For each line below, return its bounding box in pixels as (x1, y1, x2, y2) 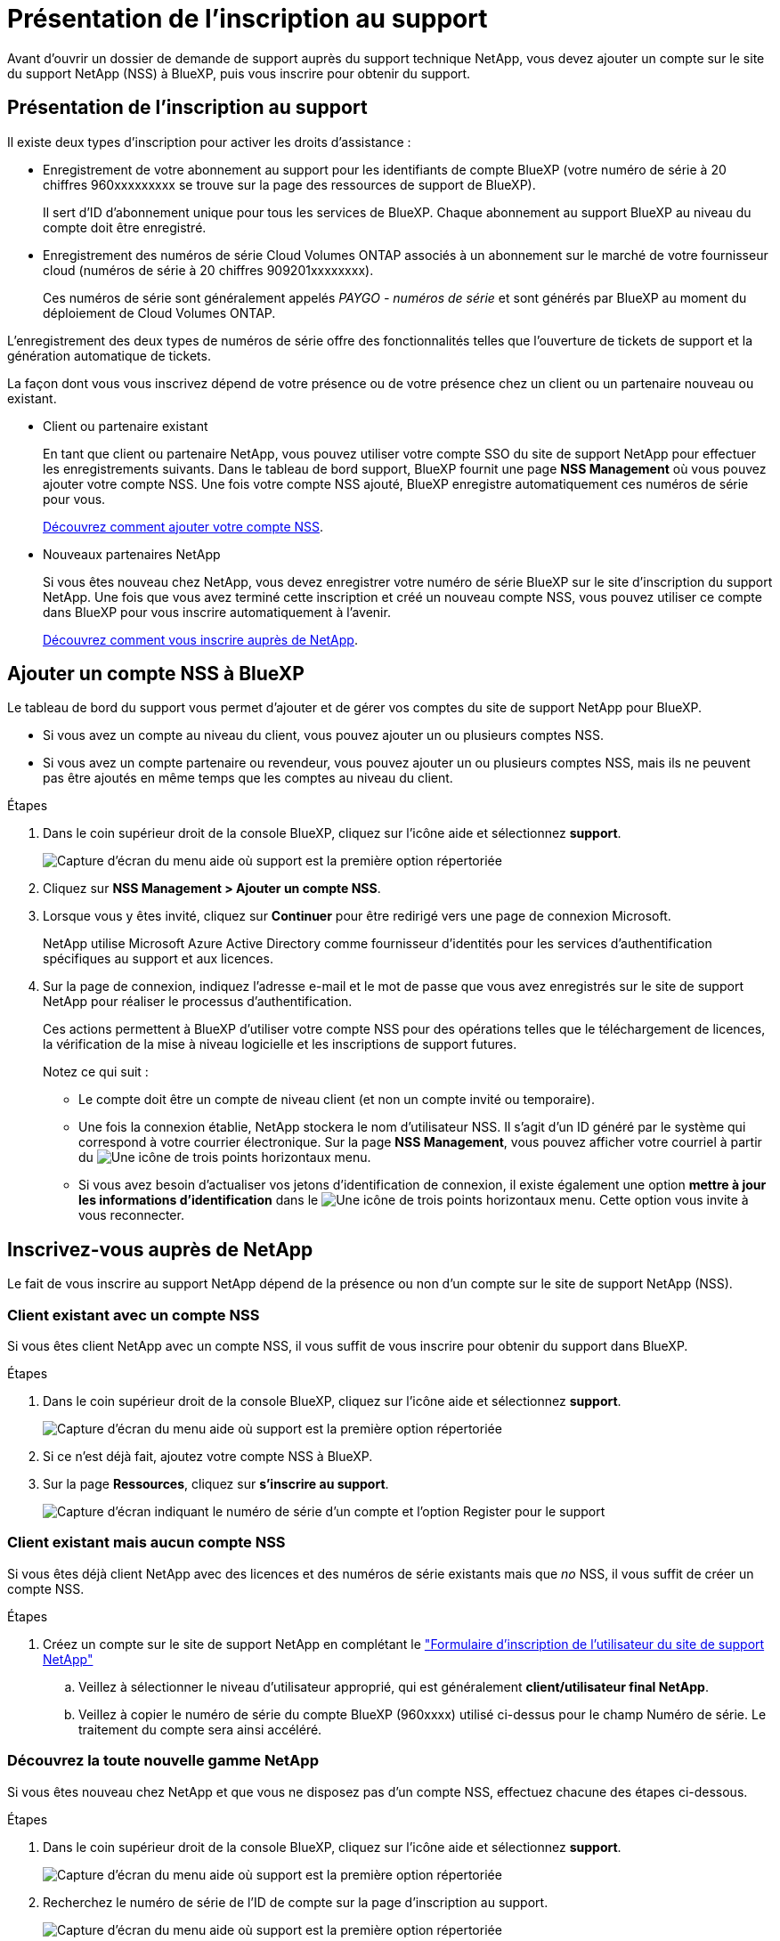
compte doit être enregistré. (43, 219, 207, 235)
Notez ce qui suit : (43, 1064, 149, 1080)
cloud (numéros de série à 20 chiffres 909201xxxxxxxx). (43, 262, 374, 278)
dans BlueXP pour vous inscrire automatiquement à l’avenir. (43, 604, 391, 620)
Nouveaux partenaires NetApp (43, 546, 221, 562)
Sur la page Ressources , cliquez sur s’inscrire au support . (43, 1476, 389, 1492)
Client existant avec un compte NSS (7, 1305, 260, 1324)
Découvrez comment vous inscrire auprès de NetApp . (43, 631, 358, 647)
